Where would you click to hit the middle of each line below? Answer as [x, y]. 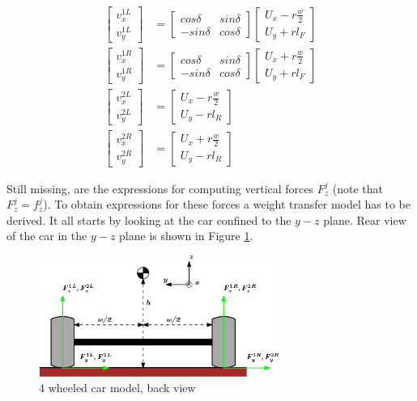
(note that [357, 188]
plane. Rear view [365, 219]
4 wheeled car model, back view [117, 388]
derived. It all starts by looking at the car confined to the [149, 219]
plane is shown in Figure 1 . [186, 236]
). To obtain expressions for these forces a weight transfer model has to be [227, 204]
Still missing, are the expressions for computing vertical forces [160, 188]
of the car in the [47, 236]
